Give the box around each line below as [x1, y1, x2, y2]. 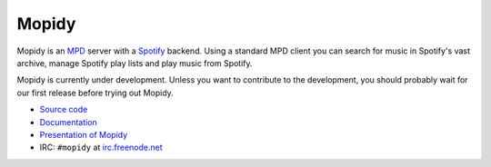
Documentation [39, 116, 97, 127]
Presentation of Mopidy [39, 129, 128, 140]
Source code [39, 104, 88, 115]
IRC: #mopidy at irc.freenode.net [39, 142, 163, 153]
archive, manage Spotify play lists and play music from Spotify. [16, 57, 254, 68]
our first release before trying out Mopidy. [16, 87, 175, 98]
